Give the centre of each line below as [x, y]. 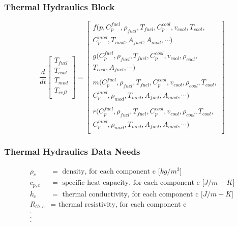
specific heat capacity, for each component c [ [133, 183]
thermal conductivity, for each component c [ [132, 194]
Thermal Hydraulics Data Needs [72, 151]
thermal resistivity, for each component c [122, 205]
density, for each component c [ [111, 171]
